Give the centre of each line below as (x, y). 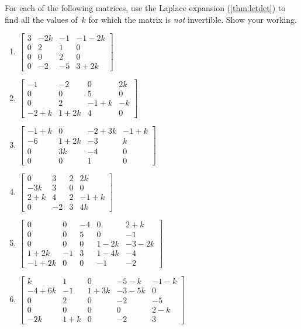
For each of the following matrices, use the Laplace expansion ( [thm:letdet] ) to (145, 8)
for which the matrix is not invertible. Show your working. (193, 19)
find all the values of (41, 19)
